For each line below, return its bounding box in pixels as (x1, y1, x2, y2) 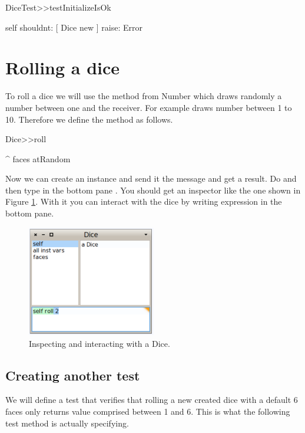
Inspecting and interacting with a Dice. (29, 337, 170, 349)
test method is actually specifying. (5, 416, 129, 429)
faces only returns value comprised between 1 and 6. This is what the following (5, 405, 290, 418)
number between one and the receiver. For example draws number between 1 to (5, 101, 292, 113)
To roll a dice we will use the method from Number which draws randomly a (5, 90, 282, 102)
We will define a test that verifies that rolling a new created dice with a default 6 (5, 393, 298, 406)
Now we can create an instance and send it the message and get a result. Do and (5, 172, 297, 185)
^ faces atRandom (5, 152, 71, 165)
